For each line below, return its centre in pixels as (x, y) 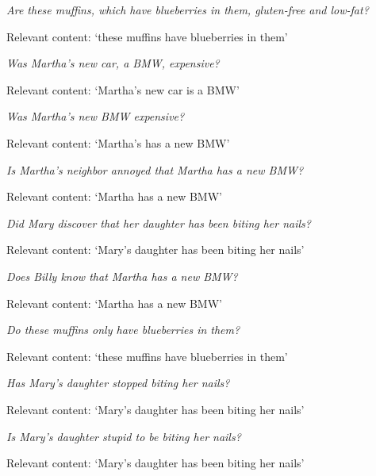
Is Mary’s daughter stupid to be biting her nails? (124, 436)
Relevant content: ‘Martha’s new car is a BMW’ (123, 89)
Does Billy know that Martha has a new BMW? (122, 276)
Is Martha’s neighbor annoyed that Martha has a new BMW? (155, 169)
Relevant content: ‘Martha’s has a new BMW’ (118, 142)
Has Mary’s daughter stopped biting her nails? (118, 383)
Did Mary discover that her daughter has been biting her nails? (159, 223)
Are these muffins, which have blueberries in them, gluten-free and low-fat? (188, 10)
